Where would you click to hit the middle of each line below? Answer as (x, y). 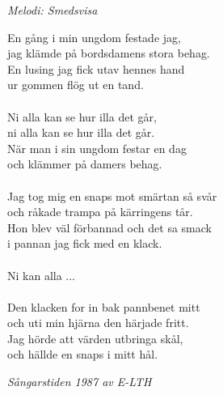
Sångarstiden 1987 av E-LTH (80, 382)
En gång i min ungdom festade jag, (94, 37)
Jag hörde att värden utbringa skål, (95, 338)
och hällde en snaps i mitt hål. (83, 354)
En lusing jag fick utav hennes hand (96, 68)
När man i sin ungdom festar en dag (97, 148)
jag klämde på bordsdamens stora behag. (109, 53)
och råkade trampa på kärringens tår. (100, 212)
